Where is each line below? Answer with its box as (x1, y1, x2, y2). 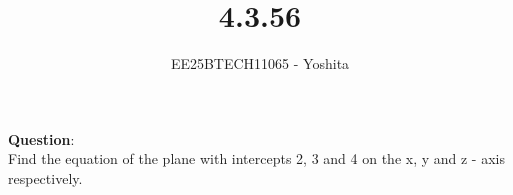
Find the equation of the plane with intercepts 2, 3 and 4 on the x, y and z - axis (8, 148, 505, 169)
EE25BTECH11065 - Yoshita (170, 53, 350, 74)
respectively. (8, 167, 83, 188)
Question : (8, 128, 75, 149)
